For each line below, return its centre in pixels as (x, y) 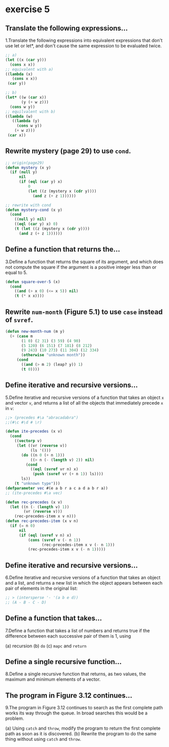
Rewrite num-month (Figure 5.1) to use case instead (84, 312)
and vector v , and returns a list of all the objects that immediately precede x (84, 403)
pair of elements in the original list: (41, 588)
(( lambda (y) (26, 121)
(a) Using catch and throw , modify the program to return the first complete (83, 728)
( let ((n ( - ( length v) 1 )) (40, 507)
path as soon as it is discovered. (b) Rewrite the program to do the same (81, 734)
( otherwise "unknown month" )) (53, 355)
